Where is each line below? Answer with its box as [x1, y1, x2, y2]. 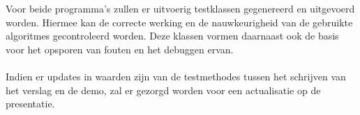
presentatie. [6, 96, 55, 111]
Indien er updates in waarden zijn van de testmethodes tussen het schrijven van [6, 69, 346, 84]
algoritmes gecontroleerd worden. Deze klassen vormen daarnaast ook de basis [6, 28, 339, 43]
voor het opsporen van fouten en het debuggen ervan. [6, 42, 234, 56]
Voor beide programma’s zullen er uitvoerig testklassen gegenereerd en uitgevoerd [6, 1, 355, 16]
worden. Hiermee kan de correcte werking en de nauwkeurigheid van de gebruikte [6, 15, 353, 29]
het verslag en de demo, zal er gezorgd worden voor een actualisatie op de [6, 82, 321, 97]
